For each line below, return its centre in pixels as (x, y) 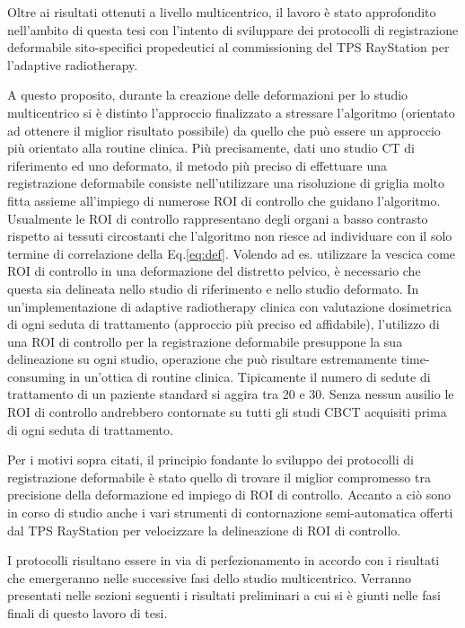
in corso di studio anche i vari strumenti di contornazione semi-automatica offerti (230, 513)
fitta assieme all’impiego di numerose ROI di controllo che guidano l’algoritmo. (224, 200)
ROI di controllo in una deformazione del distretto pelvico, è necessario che (214, 271)
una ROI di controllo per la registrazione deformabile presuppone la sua (205, 341)
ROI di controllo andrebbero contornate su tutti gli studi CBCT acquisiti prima (227, 412)
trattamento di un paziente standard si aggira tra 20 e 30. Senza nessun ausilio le (231, 394)
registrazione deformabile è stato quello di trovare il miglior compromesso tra (219, 477)
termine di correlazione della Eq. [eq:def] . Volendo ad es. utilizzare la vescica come (232, 253)
